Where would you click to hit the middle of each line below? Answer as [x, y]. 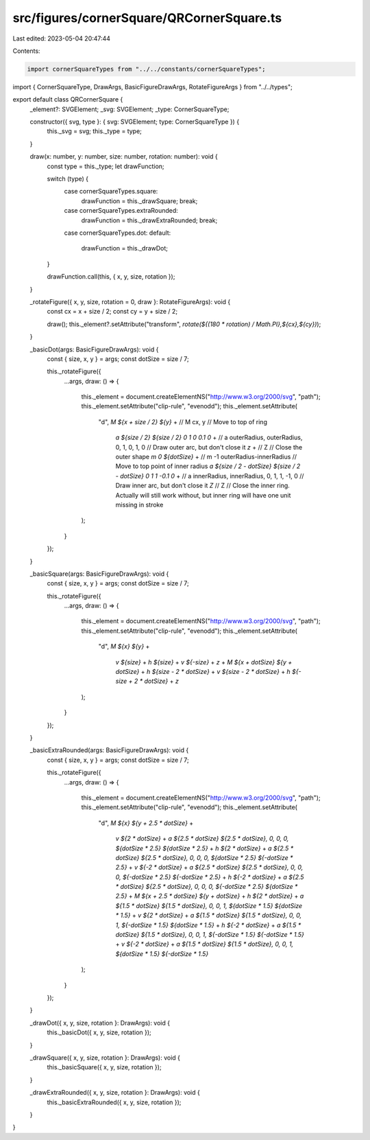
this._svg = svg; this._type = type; [94, 131]
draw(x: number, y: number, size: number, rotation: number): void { [124, 156]
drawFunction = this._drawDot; [124, 248]
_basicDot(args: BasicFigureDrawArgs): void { [94, 349]
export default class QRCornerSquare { [68, 100]
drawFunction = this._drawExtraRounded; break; [149, 220]
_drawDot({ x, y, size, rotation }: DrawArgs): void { [100, 1023]
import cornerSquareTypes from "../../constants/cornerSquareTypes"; [146, 69]
